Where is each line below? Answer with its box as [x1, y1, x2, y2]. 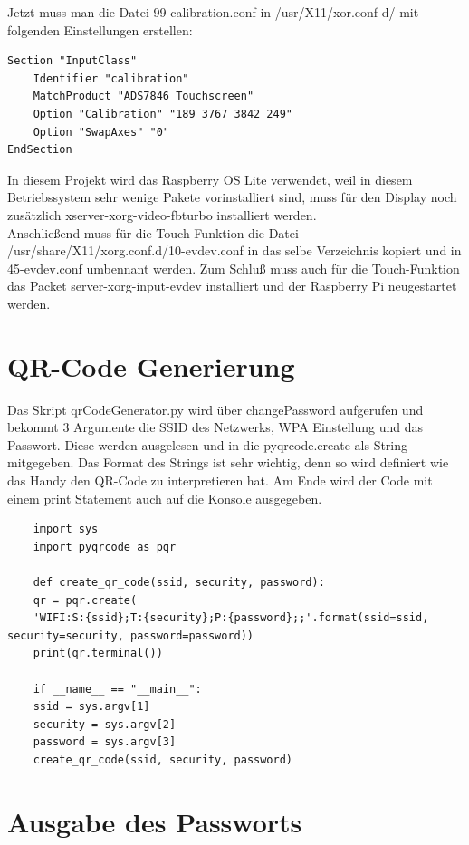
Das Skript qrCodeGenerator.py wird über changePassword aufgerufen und [7, 399, 424, 418]
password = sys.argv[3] [33, 735, 177, 749]
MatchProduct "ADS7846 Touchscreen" [33, 90, 254, 103]
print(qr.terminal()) [33, 647, 163, 660]
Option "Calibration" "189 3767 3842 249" [33, 107, 292, 120]
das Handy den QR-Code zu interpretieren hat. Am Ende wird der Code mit [7, 471, 433, 489]
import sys [33, 523, 99, 536]
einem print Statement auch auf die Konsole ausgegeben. [7, 488, 322, 507]
